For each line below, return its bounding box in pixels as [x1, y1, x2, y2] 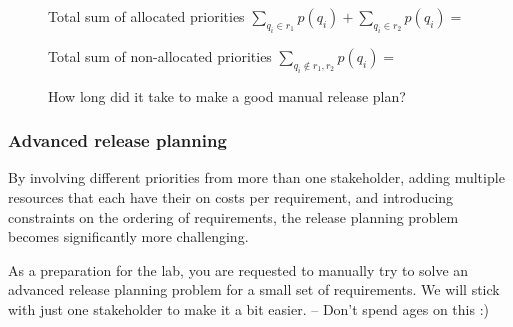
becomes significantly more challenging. [8, 226, 249, 247]
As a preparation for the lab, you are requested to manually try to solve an [8, 259, 469, 280]
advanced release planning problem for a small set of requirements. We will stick [8, 279, 500, 300]
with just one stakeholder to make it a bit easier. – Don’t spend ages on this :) [8, 298, 489, 319]
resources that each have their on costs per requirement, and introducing [8, 186, 454, 207]
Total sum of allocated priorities [48, 6, 245, 26]
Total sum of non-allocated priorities [48, 45, 272, 66]
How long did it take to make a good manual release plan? [48, 85, 406, 106]
